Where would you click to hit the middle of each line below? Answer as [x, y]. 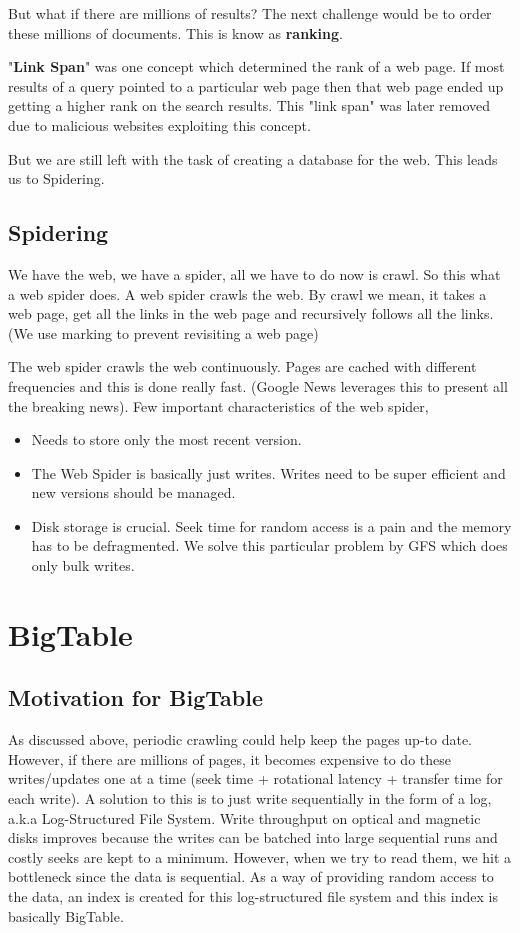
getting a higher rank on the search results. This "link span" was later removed [249, 105]
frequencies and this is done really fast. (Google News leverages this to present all [258, 385]
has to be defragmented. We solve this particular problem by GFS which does [269, 545]
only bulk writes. [83, 565]
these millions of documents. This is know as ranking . [175, 32]
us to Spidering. [56, 178]
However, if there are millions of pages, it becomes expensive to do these [229, 758]
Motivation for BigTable [135, 697]
